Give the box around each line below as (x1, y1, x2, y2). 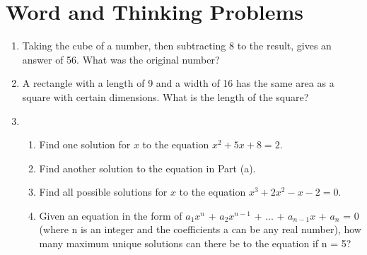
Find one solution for (39, 137, 131, 152)
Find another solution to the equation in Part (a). (39, 160, 256, 175)
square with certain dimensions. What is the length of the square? (22, 89, 309, 104)
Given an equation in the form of (39, 208, 182, 223)
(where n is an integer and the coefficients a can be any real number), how (39, 222, 361, 237)
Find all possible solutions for (39, 184, 168, 199)
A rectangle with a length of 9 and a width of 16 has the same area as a (22, 76, 334, 90)
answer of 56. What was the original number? (22, 52, 220, 66)
